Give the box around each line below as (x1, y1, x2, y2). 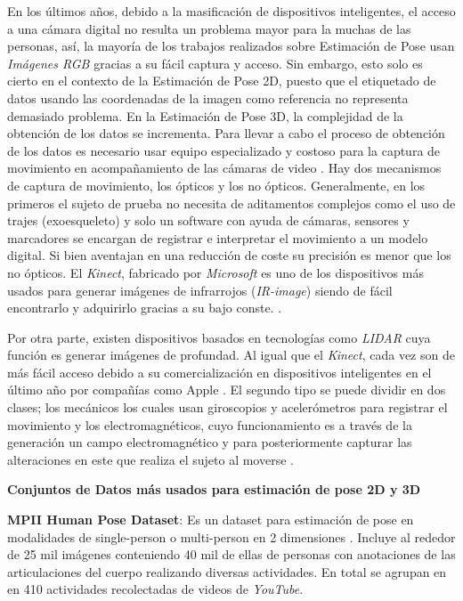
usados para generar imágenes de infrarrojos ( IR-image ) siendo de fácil (7, 280, 393, 299)
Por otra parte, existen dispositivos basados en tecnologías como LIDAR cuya (7, 328, 431, 346)
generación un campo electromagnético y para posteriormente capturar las (7, 433, 412, 451)
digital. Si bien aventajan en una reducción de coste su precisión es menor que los (7, 246, 451, 264)
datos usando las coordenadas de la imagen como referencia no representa (7, 88, 409, 107)
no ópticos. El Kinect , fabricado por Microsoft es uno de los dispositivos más (7, 263, 424, 281)
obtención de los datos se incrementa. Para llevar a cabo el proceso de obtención (7, 124, 445, 142)
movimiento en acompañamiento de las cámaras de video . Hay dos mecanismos (7, 158, 442, 177)
